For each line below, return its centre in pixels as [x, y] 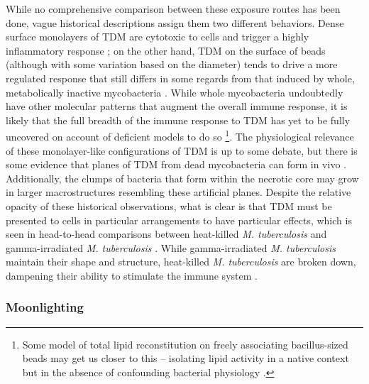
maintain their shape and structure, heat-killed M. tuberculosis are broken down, [181, 262]
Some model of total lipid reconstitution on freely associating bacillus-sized [185, 344]
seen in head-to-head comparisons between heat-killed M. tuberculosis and [166, 234]
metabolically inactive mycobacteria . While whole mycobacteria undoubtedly [175, 92]
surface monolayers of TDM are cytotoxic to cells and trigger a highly [158, 37]
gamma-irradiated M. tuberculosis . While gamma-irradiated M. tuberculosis [171, 247]
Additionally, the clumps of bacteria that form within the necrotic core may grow [182, 178]
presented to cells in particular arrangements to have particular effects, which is [179, 220]
